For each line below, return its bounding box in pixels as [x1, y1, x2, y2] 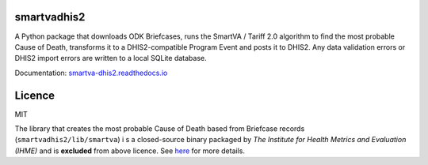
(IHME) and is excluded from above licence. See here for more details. [14, 146, 246, 156]
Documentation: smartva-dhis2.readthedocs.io [14, 68, 168, 77]
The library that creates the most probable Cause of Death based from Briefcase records [14, 123, 305, 133]
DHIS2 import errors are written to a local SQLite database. [14, 54, 208, 63]
